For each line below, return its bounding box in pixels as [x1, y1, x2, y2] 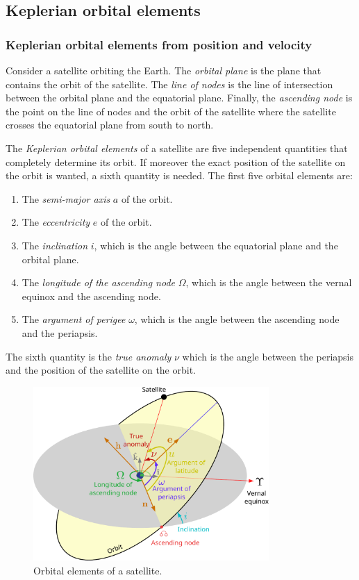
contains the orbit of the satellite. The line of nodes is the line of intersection [6, 76, 333, 91]
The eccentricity [22, 215, 90, 229]
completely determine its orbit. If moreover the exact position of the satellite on [6, 154, 346, 169]
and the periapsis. [22, 325, 98, 340]
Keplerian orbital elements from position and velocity [6, 35, 312, 53]
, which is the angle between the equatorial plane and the [94, 238, 338, 252]
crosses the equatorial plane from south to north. [6, 117, 214, 132]
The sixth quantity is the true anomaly [6, 349, 172, 363]
